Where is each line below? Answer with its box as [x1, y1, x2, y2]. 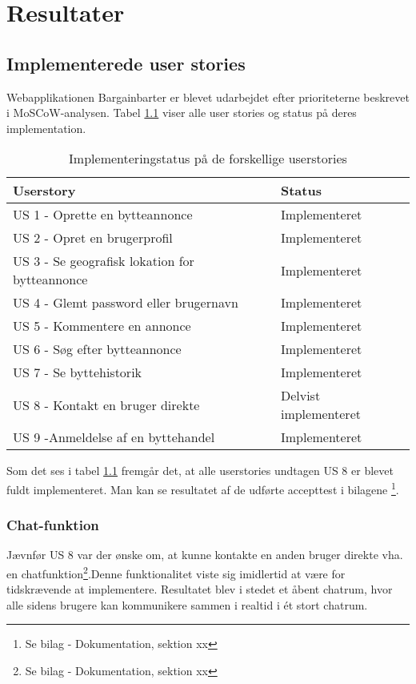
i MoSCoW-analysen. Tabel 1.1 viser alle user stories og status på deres [6, 104, 357, 121]
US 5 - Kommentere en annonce [13, 316, 191, 336]
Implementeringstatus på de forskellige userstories [69, 149, 347, 168]
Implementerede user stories [6, 50, 246, 75]
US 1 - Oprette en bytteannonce [13, 205, 193, 224]
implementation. [6, 119, 86, 136]
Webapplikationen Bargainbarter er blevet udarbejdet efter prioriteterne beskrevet [6, 88, 410, 105]
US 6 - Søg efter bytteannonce [13, 340, 182, 359]
